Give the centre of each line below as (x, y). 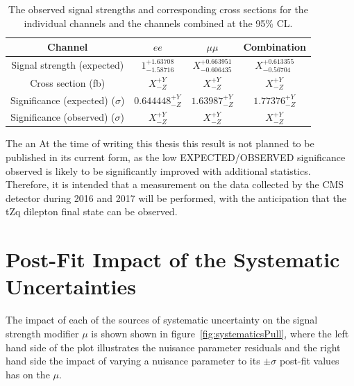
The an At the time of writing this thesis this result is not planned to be (160, 143)
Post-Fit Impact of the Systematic (173, 259)
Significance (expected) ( (63, 100)
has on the (28, 374)
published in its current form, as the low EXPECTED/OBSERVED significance (176, 157)
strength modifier (42, 333)
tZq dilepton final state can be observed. (92, 211)
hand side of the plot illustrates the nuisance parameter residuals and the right (173, 347)
